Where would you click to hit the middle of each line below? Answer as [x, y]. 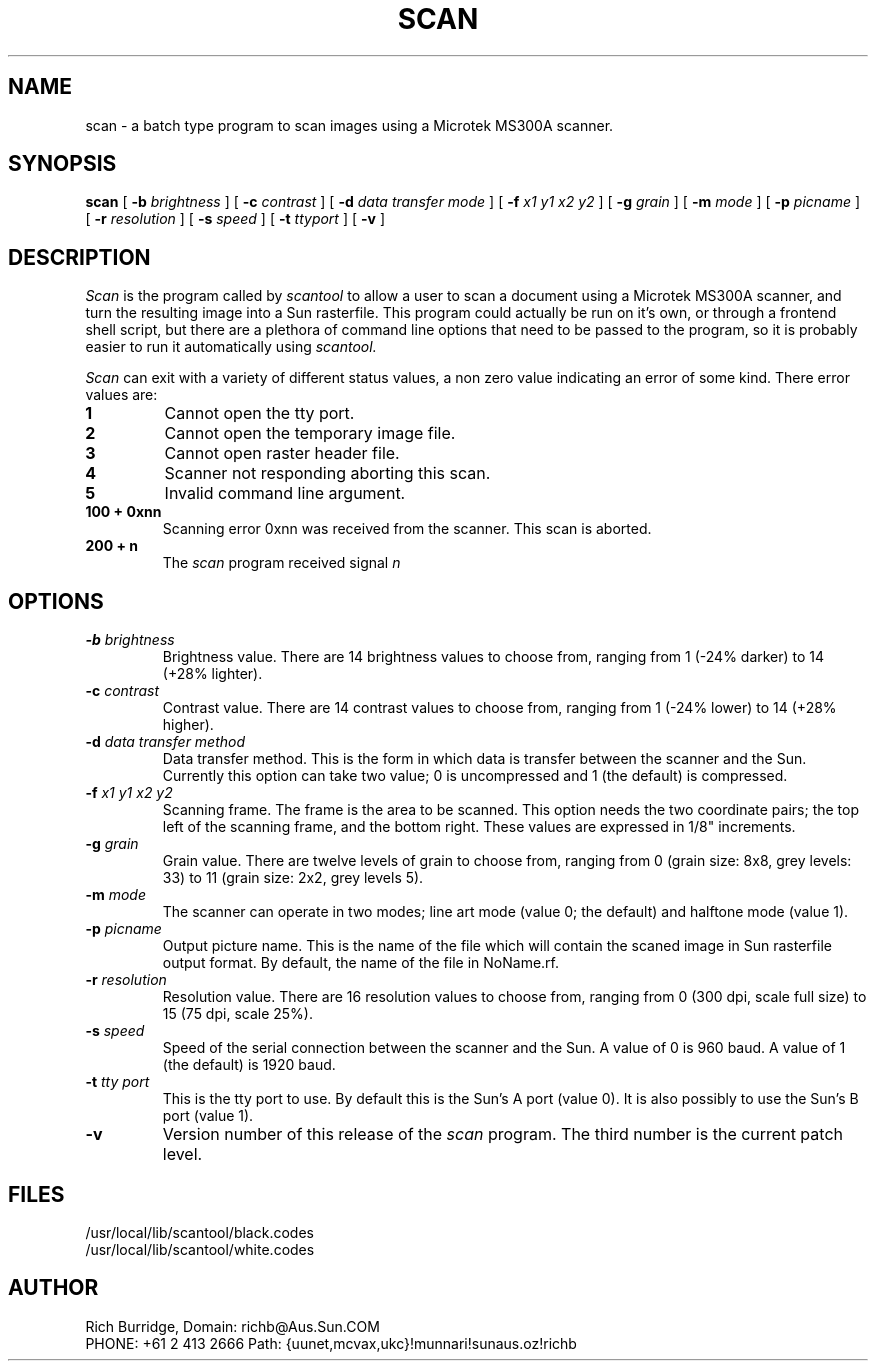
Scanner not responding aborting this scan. [327, 473]
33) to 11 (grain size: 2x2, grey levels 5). [293, 878]
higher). [188, 725]
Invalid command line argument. [285, 493]
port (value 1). [208, 1116]
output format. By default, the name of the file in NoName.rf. [361, 963]
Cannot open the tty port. [259, 413]
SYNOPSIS [62, 164]
